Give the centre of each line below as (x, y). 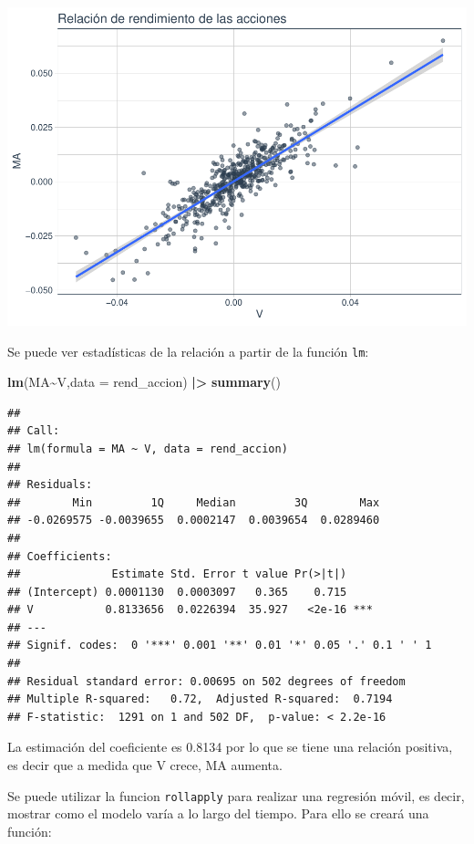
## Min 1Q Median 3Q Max (194, 502)
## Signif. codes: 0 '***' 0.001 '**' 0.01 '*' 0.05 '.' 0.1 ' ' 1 (220, 646)
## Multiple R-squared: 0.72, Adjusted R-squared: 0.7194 (200, 699)
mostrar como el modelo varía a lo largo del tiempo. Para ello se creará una (218, 813)
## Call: (34, 431)
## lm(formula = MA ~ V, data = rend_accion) (148, 448)
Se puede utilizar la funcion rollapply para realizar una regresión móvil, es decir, (236, 795)
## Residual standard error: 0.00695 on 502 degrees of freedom (206, 681)
